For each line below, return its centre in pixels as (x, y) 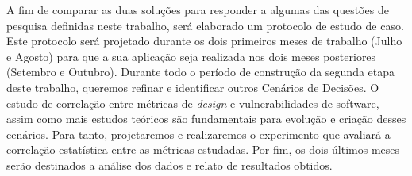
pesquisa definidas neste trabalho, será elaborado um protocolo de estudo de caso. (205, 25)
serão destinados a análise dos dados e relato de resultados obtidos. (169, 165)
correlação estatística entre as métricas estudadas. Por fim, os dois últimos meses (203, 149)
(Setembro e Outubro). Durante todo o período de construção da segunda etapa (201, 72)
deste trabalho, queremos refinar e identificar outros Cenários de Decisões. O (193, 87)
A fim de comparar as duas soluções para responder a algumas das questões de (198, 10)
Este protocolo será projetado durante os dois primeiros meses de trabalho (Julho (204, 41)
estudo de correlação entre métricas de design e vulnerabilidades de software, (193, 103)
